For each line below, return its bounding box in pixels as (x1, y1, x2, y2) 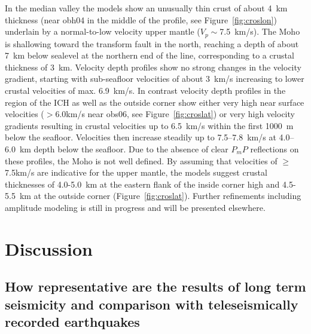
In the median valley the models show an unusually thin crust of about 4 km (5, 2, 288, 14)
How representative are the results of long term (5, 277, 306, 296)
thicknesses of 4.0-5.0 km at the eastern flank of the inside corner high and (5, 177, 280, 190)
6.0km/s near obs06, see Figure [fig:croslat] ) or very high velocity (55, 108, 295, 120)
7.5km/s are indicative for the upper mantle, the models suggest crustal (5, 166, 267, 179)
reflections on (250, 142, 299, 155)
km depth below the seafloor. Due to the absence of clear (19, 142, 228, 155)
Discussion (5, 236, 93, 261)
